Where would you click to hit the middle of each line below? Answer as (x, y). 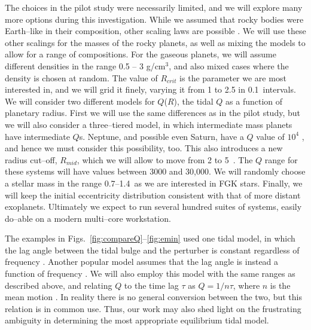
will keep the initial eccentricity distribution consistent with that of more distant (153, 195)
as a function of (254, 101)
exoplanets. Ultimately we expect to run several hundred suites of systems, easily (153, 207)
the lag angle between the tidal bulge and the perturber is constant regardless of (152, 250)
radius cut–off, (31, 159)
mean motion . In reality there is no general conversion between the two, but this (153, 297)
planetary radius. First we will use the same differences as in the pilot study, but (153, 113)
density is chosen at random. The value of (81, 77)
